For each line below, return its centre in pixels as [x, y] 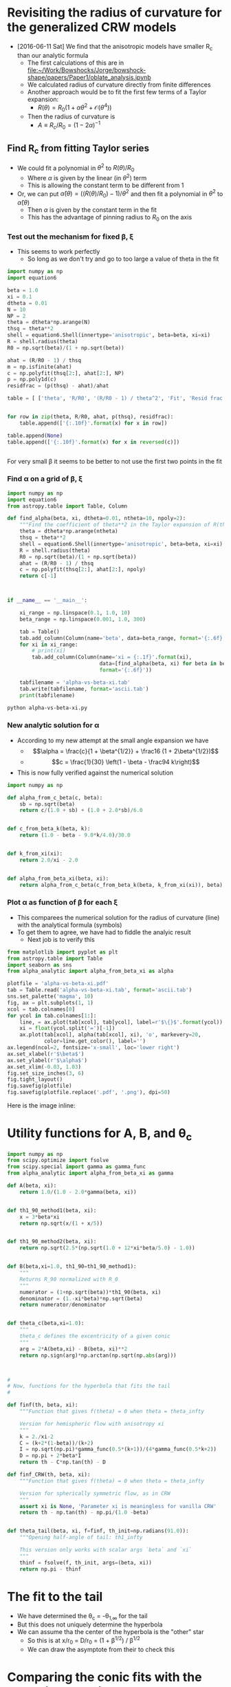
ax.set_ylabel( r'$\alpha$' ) [47, 1060]
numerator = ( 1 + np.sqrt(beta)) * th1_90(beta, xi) [90, 1292]
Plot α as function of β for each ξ [63, 903]
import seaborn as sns [40, 965]
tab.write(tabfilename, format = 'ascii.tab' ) [84, 689]
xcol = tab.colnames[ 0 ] [41, 1009]
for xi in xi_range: [49, 645]
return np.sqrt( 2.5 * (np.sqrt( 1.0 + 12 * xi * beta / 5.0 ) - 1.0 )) [107, 1248]
